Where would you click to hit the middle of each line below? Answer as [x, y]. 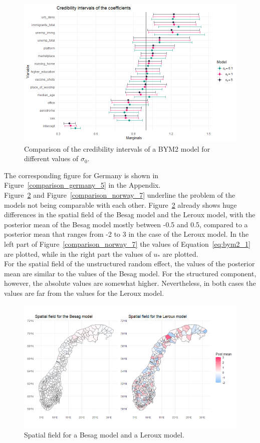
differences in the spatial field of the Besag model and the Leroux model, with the [130, 214]
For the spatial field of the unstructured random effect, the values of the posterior [129, 264]
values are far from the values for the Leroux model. [84, 293]
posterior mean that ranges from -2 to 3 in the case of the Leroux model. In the [126, 234]
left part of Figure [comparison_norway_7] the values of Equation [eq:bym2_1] [127, 244]
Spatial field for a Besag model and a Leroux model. [104, 435]
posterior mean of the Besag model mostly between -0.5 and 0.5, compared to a [126, 224]
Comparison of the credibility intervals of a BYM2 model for [117, 148]
